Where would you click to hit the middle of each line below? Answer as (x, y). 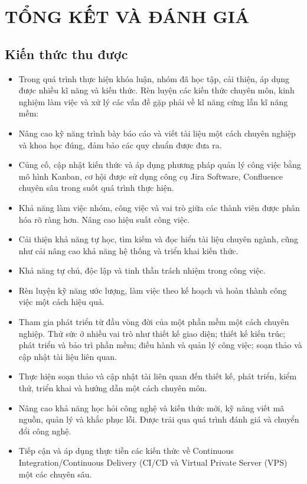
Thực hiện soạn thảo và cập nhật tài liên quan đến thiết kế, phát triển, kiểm (158, 376)
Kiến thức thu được (66, 53)
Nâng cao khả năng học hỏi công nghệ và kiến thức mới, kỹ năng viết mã (151, 407)
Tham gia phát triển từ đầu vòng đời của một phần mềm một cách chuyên (154, 322)
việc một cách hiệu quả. (61, 302)
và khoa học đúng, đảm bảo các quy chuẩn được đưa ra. (120, 144)
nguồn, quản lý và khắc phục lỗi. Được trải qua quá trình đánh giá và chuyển (159, 419)
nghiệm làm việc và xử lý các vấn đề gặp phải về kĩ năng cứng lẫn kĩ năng (153, 101)
